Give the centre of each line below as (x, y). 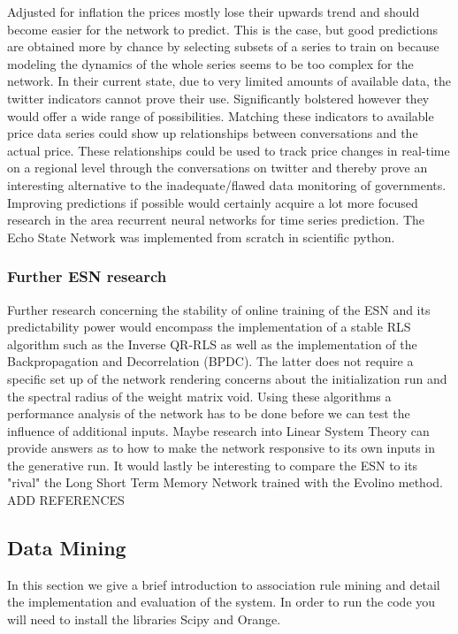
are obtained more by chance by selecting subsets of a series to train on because (223, 46)
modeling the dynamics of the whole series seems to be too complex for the (210, 63)
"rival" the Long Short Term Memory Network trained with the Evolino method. (225, 482)
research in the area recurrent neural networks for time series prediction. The (216, 220)
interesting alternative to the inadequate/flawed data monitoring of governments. (227, 184)
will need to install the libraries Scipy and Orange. (144, 619)
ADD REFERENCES (66, 500)
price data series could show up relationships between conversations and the (213, 133)
